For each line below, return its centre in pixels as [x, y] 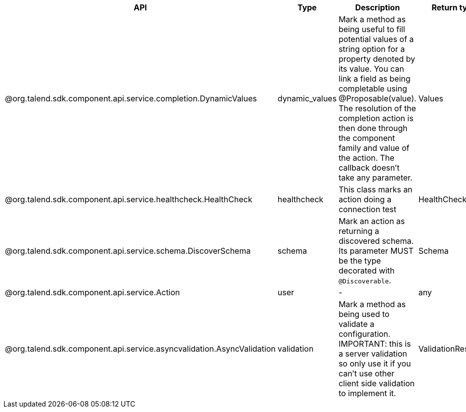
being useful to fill [372, 29]
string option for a [372, 49]
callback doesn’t [369, 168]
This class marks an [376, 189]
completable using [373, 89]
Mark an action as [372, 221]
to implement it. [367, 393]
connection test [367, 209]
